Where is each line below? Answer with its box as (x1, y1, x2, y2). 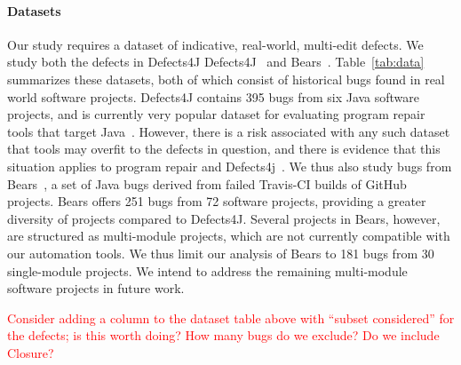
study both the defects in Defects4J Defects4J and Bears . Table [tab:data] (7, 52, 425, 71)
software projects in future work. (7, 279, 185, 298)
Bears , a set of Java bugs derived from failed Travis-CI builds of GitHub (7, 174, 407, 193)
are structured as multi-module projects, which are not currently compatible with (7, 226, 450, 245)
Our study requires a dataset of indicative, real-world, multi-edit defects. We (7, 35, 424, 53)
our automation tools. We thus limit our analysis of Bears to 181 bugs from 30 (7, 243, 434, 262)
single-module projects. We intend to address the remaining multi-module (7, 261, 408, 280)
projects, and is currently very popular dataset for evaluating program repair (7, 105, 425, 123)
